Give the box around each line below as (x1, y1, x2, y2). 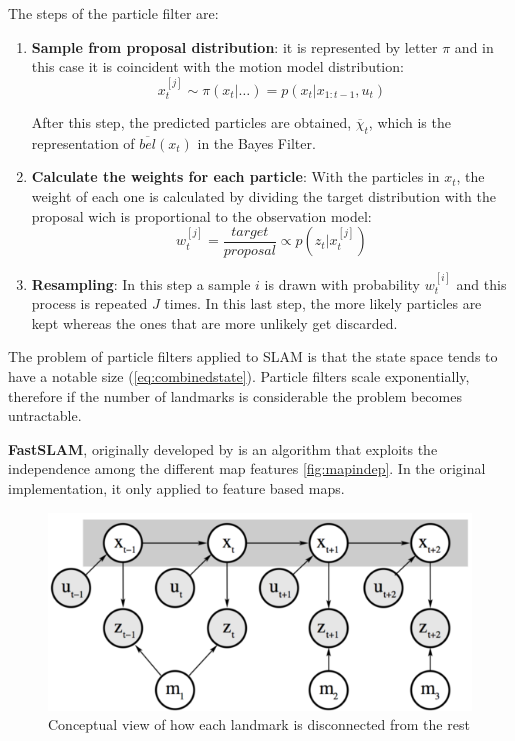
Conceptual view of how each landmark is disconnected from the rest (48, 714, 470, 735)
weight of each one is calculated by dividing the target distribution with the (31, 186, 496, 206)
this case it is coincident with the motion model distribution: (31, 56, 404, 77)
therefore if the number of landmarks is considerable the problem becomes (8, 385, 462, 406)
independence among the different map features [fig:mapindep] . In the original (8, 458, 486, 479)
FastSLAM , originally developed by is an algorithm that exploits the (8, 438, 438, 459)
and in (454, 36, 494, 57)
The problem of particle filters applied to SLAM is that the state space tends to (8, 346, 498, 367)
